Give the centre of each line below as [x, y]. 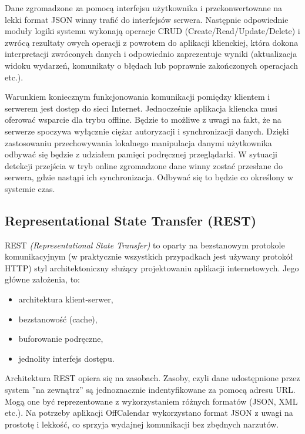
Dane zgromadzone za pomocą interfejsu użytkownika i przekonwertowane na [144, 8]
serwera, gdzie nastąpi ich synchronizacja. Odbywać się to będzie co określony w [149, 177]
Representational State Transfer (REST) [131, 220]
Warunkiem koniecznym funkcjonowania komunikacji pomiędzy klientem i [138, 97]
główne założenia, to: [43, 279]
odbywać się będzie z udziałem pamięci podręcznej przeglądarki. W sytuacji [141, 154]
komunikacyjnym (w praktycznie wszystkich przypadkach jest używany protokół [149, 256]
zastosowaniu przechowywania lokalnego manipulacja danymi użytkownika [138, 142]
